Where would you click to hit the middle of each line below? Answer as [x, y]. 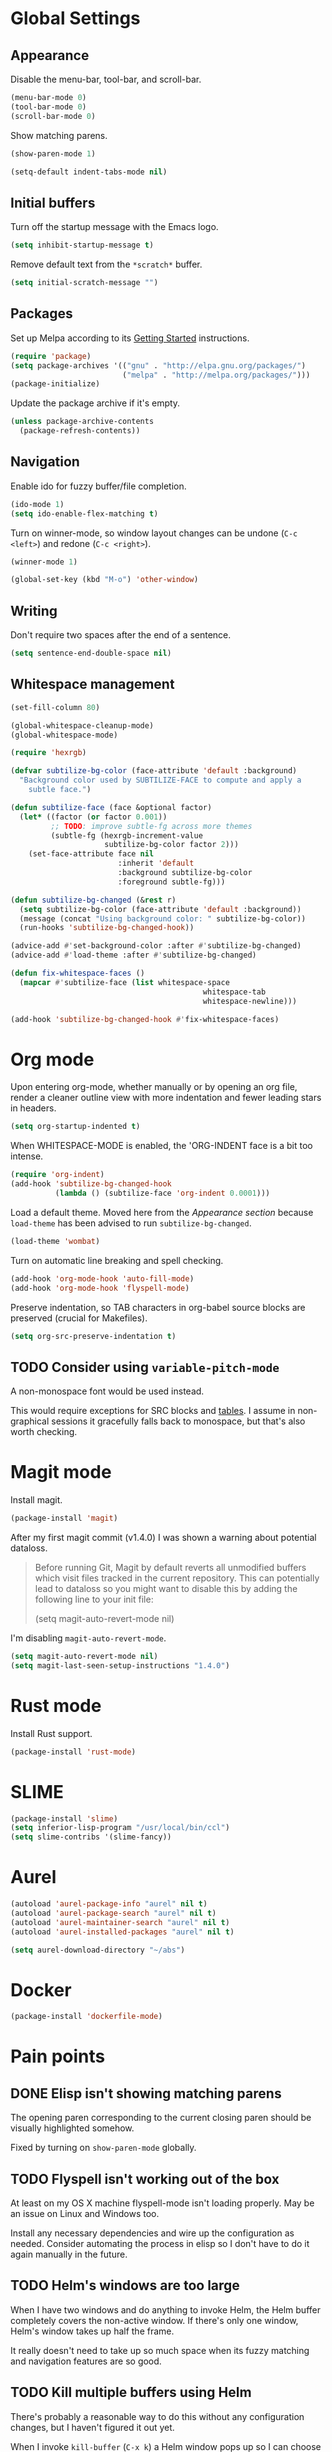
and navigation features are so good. [86, 2361]
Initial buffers [53, 202]
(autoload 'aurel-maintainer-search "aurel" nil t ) [120, 1922]
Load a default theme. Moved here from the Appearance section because [162, 1212]
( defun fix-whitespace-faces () [77, 973]
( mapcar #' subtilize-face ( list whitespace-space [124, 982]
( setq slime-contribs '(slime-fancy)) [91, 1837]
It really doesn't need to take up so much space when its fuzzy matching [160, 2350]
